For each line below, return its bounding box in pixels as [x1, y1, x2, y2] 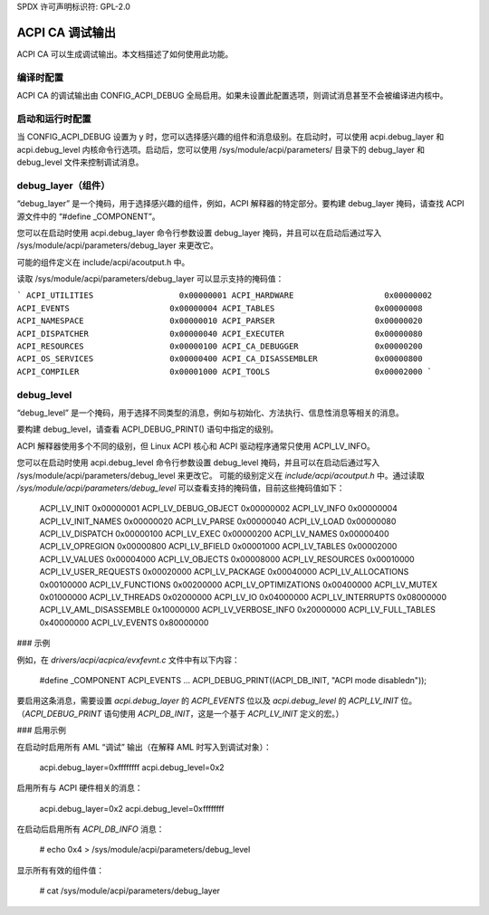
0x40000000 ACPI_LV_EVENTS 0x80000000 [39, 616, 209, 628]
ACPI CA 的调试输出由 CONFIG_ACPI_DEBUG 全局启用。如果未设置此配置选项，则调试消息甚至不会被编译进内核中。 [16, 91, 448, 101]
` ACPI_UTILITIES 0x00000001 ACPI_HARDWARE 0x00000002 [16, 291, 433, 300]
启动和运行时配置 [16, 112, 91, 125]
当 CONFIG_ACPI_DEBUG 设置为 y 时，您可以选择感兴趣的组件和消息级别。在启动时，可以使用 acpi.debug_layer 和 [16, 131, 445, 142]
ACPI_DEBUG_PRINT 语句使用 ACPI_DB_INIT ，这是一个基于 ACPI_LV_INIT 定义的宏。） [24, 708, 344, 719]
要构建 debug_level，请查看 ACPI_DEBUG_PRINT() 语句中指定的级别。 [16, 424, 279, 434]
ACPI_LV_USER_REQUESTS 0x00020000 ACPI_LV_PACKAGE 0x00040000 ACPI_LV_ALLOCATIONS [39, 567, 409, 577]
